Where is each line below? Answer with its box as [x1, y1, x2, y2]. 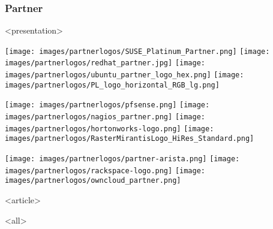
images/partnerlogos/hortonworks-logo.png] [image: [5, 124, 214, 133]
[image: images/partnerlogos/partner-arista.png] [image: [5, 155, 240, 164]
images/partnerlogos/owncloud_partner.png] [5, 176, 181, 185]
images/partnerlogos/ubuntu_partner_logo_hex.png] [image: [5, 71, 244, 80]
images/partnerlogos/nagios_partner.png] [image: [5, 113, 205, 122]
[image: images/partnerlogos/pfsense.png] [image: [5, 101, 210, 110]
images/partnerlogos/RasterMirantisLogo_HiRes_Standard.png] [5, 134, 254, 143]
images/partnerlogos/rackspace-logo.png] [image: [5, 166, 205, 175]
